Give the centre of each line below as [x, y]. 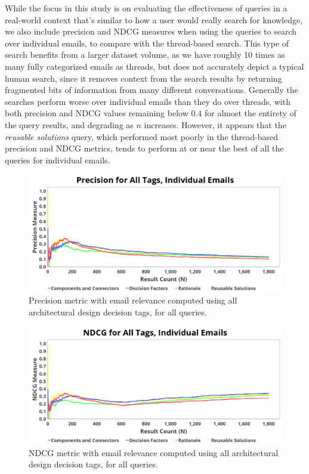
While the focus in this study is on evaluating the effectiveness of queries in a [146, 8]
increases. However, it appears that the [215, 124]
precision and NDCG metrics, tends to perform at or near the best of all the [144, 148]
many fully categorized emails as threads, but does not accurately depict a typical [154, 66]
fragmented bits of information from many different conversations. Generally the [152, 90]
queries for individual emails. [58, 159]
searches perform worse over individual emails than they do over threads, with [148, 101]
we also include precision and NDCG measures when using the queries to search [151, 31]
